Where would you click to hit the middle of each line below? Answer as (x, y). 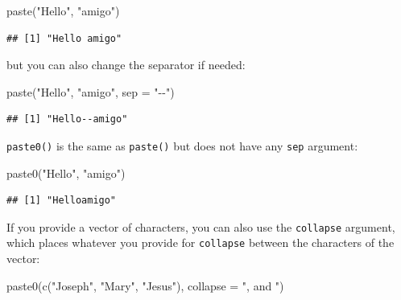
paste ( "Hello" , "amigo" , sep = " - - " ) (91, 91)
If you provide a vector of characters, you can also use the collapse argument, (201, 226)
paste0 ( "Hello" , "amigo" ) (66, 173)
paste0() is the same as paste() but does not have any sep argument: (182, 145)
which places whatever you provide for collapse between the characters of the (200, 242)
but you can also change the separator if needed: (126, 65)
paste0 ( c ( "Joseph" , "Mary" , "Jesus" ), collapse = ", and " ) (145, 285)
